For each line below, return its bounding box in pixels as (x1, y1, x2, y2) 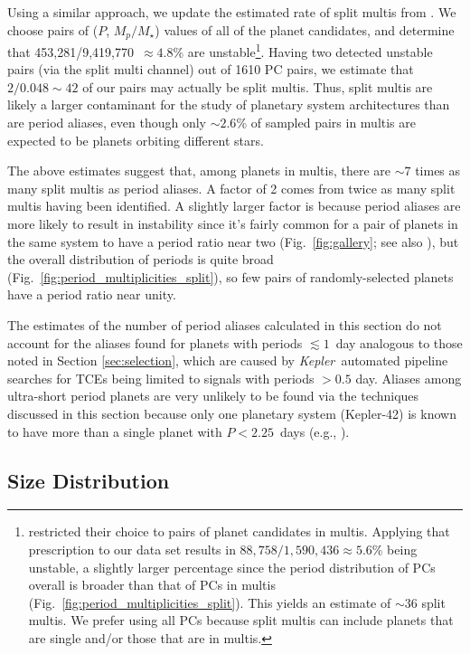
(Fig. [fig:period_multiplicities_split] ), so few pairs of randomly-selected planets (7, 267, 454, 286)
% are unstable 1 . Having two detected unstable (173, 40, 433, 61)
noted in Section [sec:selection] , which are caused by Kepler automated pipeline (7, 351, 448, 370)
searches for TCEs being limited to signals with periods (7, 368, 315, 387)
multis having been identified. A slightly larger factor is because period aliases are (7, 196, 461, 215)
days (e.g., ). (279, 422, 350, 441)
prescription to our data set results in (28, 539, 236, 558)
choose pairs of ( (7, 20, 99, 39)
